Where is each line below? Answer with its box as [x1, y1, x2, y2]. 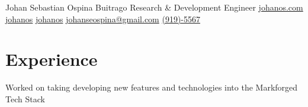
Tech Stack [5, 92, 45, 105]
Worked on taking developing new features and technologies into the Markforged [5, 81, 298, 93]
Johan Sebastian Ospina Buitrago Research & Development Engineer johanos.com [5, 1, 303, 13]
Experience [5, 47, 98, 71]
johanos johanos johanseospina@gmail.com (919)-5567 [5, 12, 200, 25]
